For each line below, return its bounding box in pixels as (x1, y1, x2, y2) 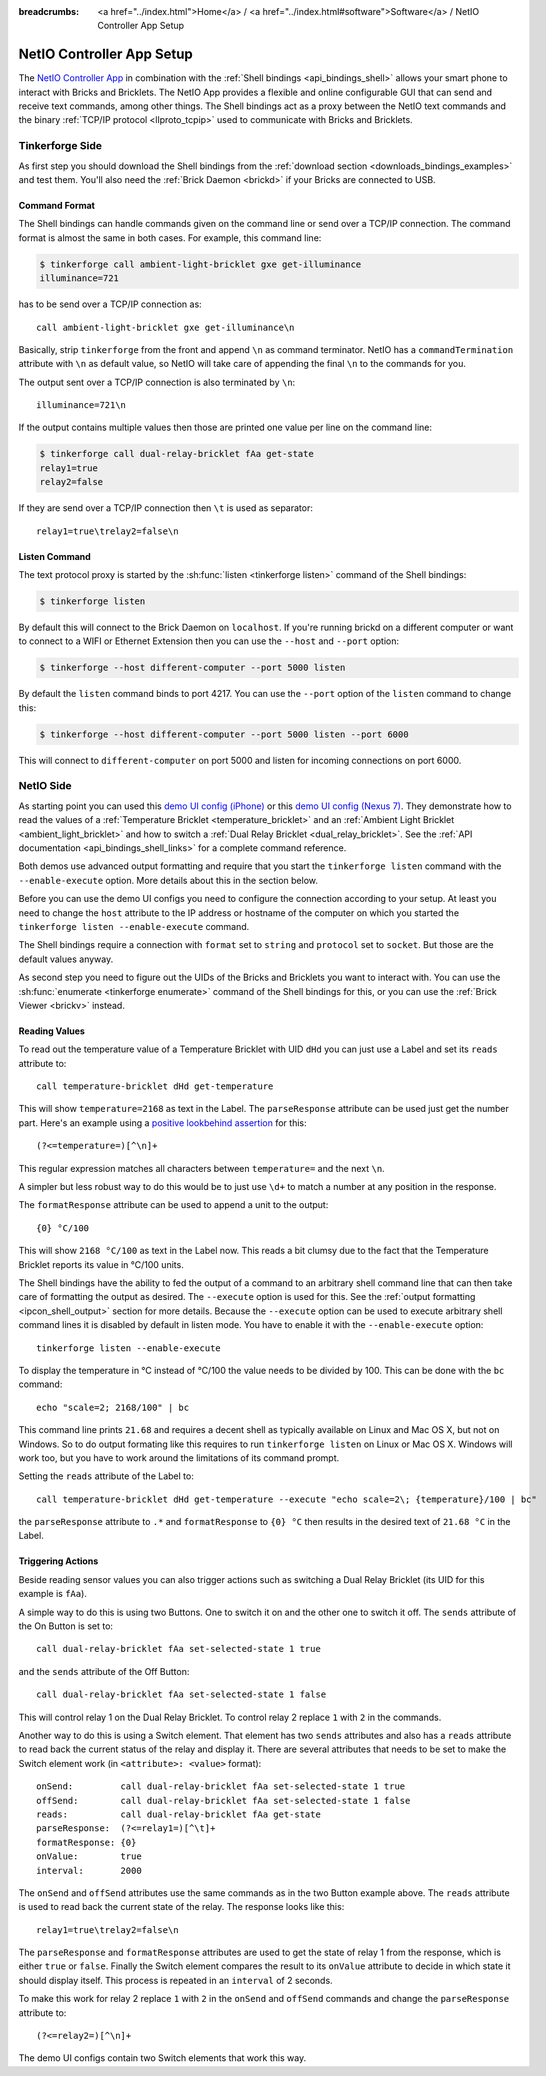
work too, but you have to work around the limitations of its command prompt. (18, 1451, 340, 1464)
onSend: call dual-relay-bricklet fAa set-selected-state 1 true (36, 1781, 406, 1792)
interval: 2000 (36, 1865, 142, 1876)
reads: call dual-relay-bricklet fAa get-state (36, 1808, 322, 1820)
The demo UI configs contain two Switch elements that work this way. (18, 2052, 307, 2064)
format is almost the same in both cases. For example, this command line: (18, 231, 322, 244)
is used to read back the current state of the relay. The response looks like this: (18, 1901, 345, 1913)
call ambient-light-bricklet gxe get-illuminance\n (36, 321, 295, 333)
